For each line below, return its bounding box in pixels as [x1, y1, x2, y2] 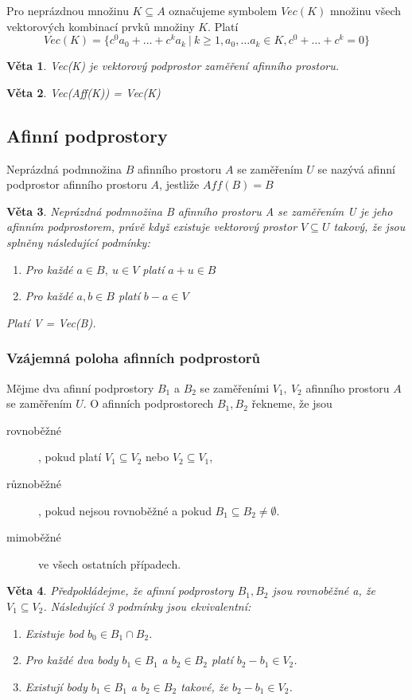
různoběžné [6, 475, 61, 491]
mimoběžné [6, 529, 61, 546]
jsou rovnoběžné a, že [272, 582, 375, 599]
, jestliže [159, 176, 200, 193]
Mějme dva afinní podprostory [6, 379, 154, 396]
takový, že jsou [333, 218, 406, 235]
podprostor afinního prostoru [6, 176, 147, 193]
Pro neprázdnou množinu [6, 2, 129, 18]
